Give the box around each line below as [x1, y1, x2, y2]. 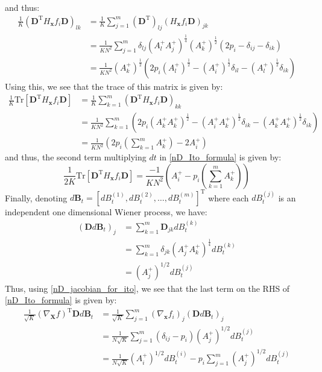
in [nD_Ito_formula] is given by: [159, 151, 282, 163]
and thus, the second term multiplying [5, 151, 147, 163]
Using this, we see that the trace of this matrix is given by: [5, 80, 223, 92]
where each [208, 191, 249, 204]
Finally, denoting [5, 191, 68, 204]
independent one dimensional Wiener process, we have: [5, 206, 207, 218]
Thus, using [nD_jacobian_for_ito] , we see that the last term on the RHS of [5, 282, 290, 294]
